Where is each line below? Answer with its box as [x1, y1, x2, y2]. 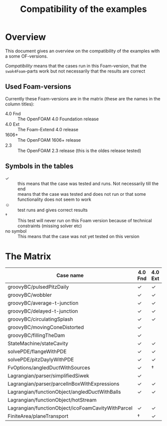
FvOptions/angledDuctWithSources [7, 364, 90, 371]
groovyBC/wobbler [7, 291, 52, 298]
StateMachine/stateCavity [7, 340, 69, 346]
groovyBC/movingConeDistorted [7, 324, 84, 331]
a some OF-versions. [5, 53, 48, 59]
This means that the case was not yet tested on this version [17, 233, 140, 239]
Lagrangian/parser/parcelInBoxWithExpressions [7, 380, 120, 387]
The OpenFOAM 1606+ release [17, 137, 81, 143]
